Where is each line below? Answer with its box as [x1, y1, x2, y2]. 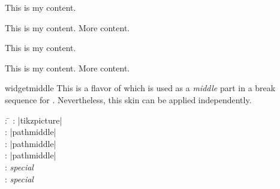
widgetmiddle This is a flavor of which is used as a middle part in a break [5, 82, 276, 94]
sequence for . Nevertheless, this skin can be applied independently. [5, 93, 252, 106]
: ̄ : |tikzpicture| [5, 113, 62, 126]
